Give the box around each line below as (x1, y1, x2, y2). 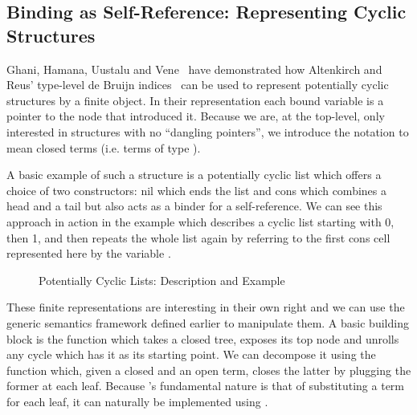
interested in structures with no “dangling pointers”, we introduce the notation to (6, 123, 409, 140)
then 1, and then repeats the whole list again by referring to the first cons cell (6, 229, 390, 246)
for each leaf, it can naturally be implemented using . (6, 393, 268, 409)
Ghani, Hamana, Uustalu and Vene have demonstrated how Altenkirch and (6, 60, 382, 77)
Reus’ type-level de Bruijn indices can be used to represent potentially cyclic (6, 76, 389, 93)
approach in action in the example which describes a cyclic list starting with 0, (6, 213, 395, 230)
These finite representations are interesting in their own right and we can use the (6, 299, 405, 315)
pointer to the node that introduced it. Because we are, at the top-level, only (6, 108, 385, 124)
